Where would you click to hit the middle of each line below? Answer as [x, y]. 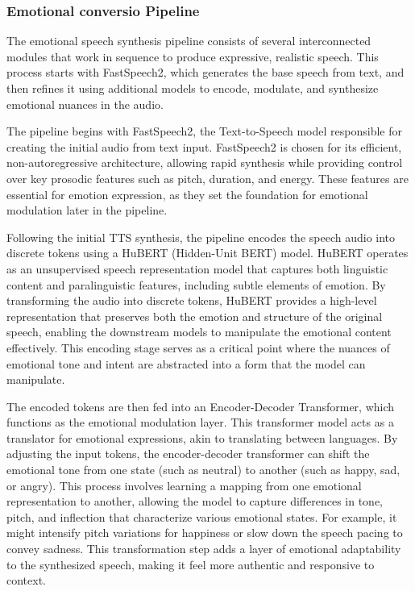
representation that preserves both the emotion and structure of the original [195, 316]
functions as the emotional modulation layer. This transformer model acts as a [200, 422]
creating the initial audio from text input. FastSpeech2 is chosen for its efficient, [204, 146]
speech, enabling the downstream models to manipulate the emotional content [199, 332]
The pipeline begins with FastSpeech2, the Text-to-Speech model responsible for [204, 131]
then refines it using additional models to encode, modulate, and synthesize [193, 88]
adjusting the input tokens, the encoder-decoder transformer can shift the [188, 454]
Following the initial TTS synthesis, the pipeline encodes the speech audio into [201, 237]
